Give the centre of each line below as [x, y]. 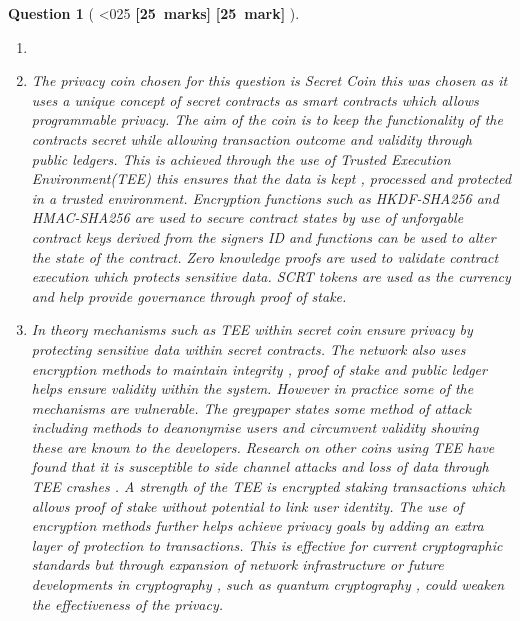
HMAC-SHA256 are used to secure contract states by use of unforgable [247, 217]
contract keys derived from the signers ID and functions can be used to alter [263, 236]
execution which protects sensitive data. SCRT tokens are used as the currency [271, 276]
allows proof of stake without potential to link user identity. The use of [247, 505]
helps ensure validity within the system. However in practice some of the [252, 388]
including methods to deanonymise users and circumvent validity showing [255, 427]
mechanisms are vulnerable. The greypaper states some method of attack [251, 407]
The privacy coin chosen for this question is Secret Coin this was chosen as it [269, 80]
